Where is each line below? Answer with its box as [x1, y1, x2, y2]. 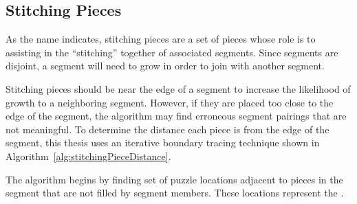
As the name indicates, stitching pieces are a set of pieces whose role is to [6, 32, 316, 46]
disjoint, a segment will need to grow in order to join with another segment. [6, 58, 325, 73]
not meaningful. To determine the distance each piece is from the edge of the [6, 122, 329, 136]
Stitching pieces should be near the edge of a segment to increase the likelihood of [6, 81, 351, 95]
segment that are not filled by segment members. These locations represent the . [6, 185, 344, 200]
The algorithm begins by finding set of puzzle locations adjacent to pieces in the [6, 172, 343, 186]
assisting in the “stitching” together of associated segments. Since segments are [6, 45, 338, 59]
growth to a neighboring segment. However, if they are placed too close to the [6, 95, 334, 109]
